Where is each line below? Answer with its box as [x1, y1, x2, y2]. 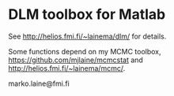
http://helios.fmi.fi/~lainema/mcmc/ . [8, 63, 126, 72]
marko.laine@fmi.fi [8, 79, 70, 88]
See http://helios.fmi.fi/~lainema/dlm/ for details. [8, 31, 167, 41]
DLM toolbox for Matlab [8, 6, 166, 24]
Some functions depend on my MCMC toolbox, [8, 46, 161, 56]
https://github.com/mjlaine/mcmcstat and [8, 55, 144, 65]
